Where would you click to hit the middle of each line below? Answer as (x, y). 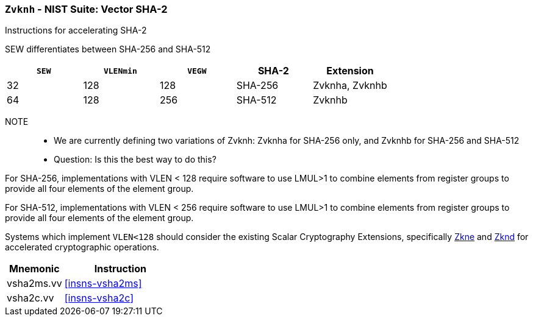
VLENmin (120, 71)
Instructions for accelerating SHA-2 (76, 30)
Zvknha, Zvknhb (350, 86)
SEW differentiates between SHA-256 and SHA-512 (108, 49)
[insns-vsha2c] (99, 298)
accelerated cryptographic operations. (82, 247)
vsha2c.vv (30, 298)
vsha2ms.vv (34, 284)
